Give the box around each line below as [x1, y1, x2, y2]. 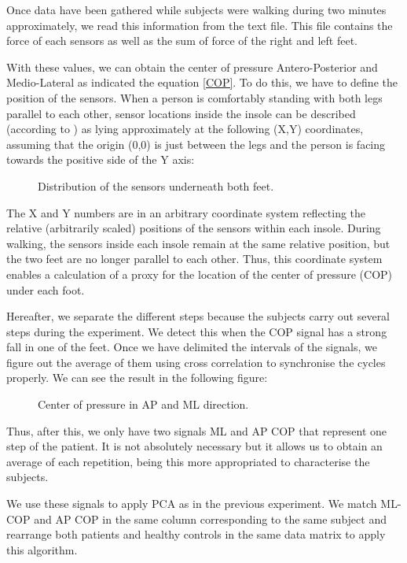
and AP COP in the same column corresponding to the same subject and [34, 510, 387, 527]
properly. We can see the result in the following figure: [6, 369, 268, 386]
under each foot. [6, 281, 85, 298]
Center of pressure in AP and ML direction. [38, 396, 249, 413]
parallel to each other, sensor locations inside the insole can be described [6, 105, 356, 121]
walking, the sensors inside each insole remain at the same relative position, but [6, 235, 390, 251]
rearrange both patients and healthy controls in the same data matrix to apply [6, 526, 386, 543]
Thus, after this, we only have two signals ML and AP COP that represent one [6, 422, 387, 439]
